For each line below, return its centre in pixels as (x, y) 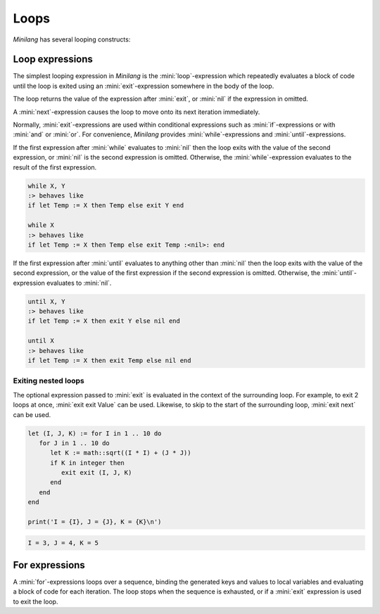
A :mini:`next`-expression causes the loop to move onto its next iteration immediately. (137, 112)
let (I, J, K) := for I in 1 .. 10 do (95, 433)
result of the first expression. (55, 167)
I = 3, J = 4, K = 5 (63, 543)
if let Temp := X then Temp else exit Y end (106, 205)
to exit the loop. (36, 601)
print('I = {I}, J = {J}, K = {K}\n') (95, 522)
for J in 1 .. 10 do (75, 443)
